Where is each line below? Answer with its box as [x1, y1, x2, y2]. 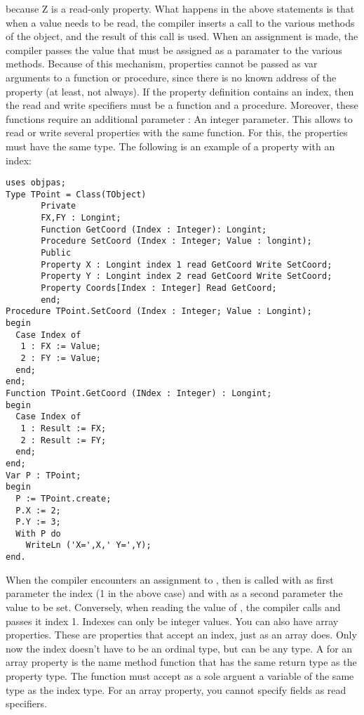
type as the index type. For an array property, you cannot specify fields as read [6, 682, 346, 697]
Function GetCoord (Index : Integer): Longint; [41, 224, 267, 235]
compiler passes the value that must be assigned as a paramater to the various [6, 42, 342, 57]
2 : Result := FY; [20, 435, 107, 445]
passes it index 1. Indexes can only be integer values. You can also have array [6, 613, 339, 628]
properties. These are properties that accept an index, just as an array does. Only [6, 627, 357, 642]
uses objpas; [6, 178, 66, 188]
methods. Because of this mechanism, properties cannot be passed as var [6, 56, 318, 71]
